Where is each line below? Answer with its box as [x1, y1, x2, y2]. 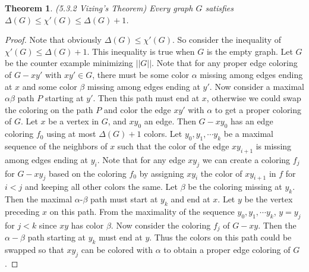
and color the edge [103, 103, 171, 115]
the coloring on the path [5, 103, 93, 115]
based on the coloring [48, 167, 127, 179]
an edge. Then [144, 115, 196, 127]
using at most [46, 127, 96, 140]
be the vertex [244, 193, 293, 205]
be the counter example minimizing [5, 57, 133, 69]
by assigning [139, 167, 184, 179]
